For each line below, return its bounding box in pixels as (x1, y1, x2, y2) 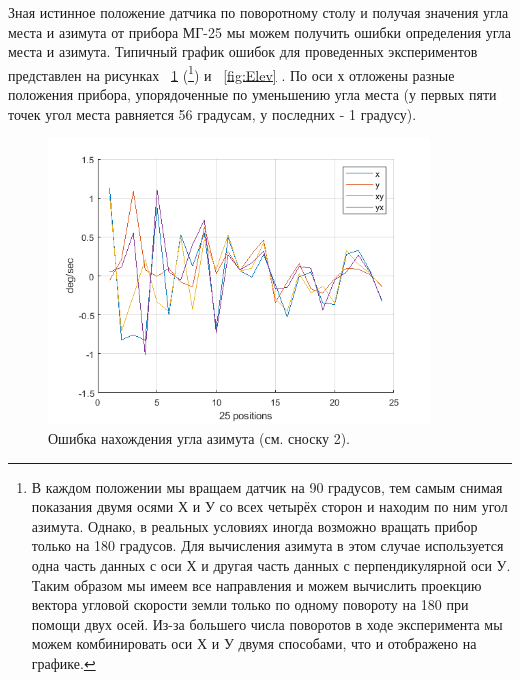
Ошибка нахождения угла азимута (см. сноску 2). (48, 428, 350, 448)
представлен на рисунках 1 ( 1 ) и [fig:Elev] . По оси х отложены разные (8, 61, 455, 85)
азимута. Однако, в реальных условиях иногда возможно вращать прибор (31, 515, 478, 536)
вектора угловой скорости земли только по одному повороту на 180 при (31, 594, 469, 615)
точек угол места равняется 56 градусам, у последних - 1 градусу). (8, 103, 417, 124)
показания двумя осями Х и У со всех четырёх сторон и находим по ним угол (31, 496, 508, 517)
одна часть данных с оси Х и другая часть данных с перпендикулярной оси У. (31, 554, 511, 575)
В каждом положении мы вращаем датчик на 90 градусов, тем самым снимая (31, 476, 503, 497)
